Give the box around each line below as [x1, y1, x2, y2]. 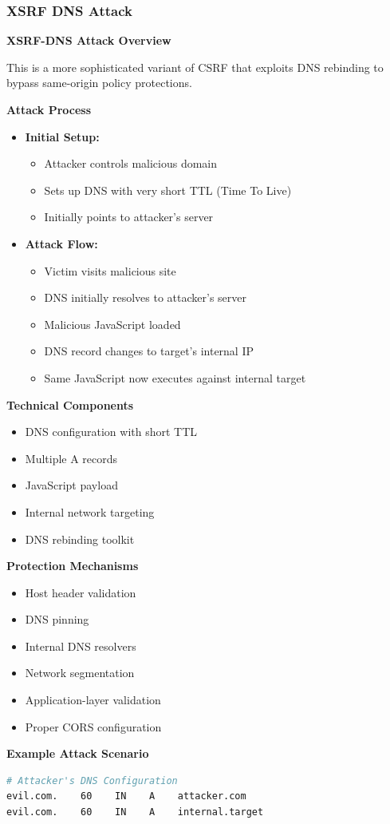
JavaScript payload [25, 477, 118, 493]
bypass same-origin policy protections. [6, 74, 192, 91]
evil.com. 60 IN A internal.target [6, 806, 264, 818]
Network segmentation [25, 664, 135, 681]
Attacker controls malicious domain [44, 155, 218, 172]
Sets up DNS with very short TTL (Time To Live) [44, 181, 292, 198]
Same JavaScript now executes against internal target [44, 369, 306, 386]
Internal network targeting [25, 503, 155, 520]
